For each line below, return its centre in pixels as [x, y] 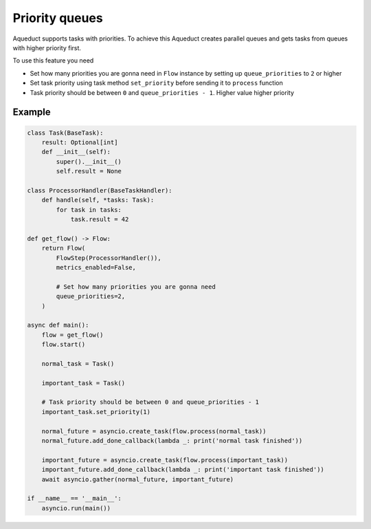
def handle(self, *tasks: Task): [98, 200]
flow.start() [64, 345]
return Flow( [64, 248]
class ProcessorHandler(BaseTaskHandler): [100, 190]
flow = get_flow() [72, 335]
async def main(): [58, 325]
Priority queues [58, 18]
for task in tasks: [89, 209]
